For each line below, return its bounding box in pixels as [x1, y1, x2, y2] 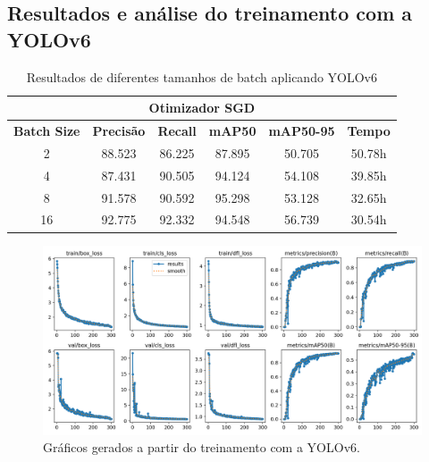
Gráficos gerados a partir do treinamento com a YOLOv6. [43, 438, 360, 457]
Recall [157, 122, 197, 140]
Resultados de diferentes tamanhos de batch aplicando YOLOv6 [26, 67, 378, 86]
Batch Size [13, 122, 80, 140]
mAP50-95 [268, 122, 335, 140]
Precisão [92, 122, 146, 140]
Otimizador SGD [148, 98, 256, 117]
